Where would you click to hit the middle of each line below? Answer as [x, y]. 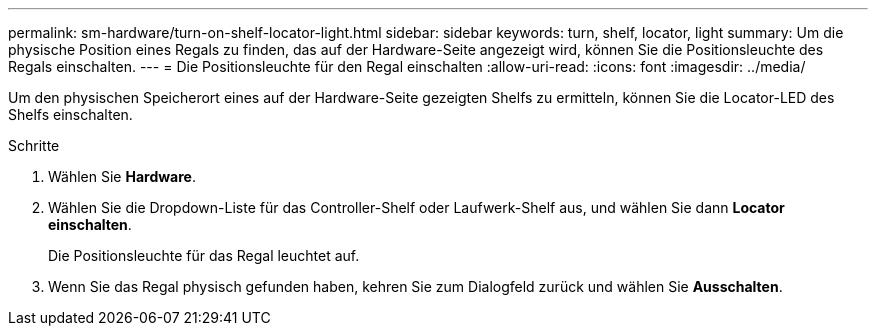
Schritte [34, 145]
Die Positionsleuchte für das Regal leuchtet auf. [204, 255]
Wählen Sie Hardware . [122, 176]
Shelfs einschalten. [70, 114]
